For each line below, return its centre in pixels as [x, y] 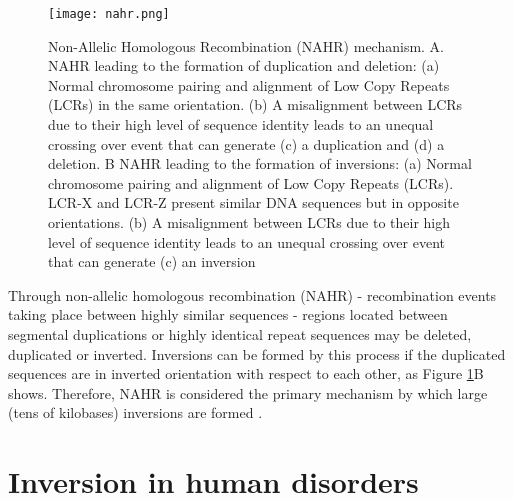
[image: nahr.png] [109, 14]
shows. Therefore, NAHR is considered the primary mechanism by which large [248, 392]
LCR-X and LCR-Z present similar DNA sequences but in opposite [253, 202]
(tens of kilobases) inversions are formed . [135, 412]
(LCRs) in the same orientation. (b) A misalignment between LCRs [255, 104]
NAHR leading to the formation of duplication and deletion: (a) [244, 65]
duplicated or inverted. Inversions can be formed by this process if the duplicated [257, 353]
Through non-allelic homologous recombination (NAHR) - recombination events [252, 294]
